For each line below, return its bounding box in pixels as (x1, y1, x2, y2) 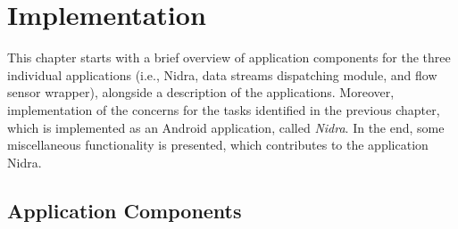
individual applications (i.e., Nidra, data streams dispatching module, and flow (7, 65, 437, 84)
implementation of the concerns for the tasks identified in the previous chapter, (7, 100, 440, 119)
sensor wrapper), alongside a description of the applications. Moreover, (7, 83, 395, 102)
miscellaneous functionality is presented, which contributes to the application (7, 135, 429, 154)
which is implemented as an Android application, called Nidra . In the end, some (7, 118, 445, 136)
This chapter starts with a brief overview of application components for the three (7, 48, 451, 67)
